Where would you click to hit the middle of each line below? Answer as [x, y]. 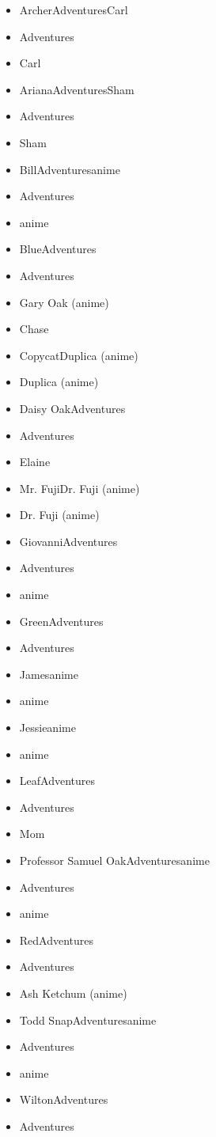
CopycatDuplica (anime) [79, 355]
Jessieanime [47, 728]
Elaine [35, 462]
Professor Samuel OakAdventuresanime [114, 860]
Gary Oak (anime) [64, 302]
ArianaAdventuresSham [77, 89]
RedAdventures [57, 940]
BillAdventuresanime [70, 169]
